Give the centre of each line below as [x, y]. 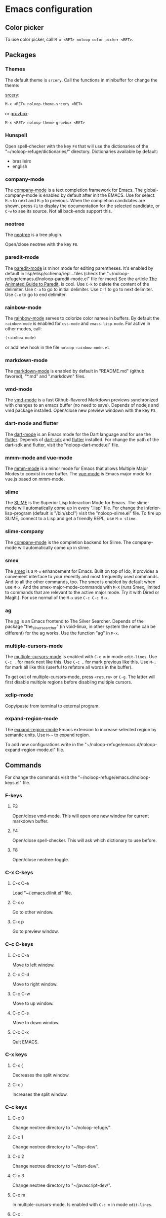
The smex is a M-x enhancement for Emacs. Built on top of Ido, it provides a [82, 571]
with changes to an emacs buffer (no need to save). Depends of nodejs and [82, 405]
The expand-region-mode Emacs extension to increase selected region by [81, 729]
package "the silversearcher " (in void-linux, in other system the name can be [80, 627]
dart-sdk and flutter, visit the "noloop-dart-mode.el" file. [62, 445]
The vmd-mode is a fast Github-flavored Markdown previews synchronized [82, 400]
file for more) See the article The [124, 279]
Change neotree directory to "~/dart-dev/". [56, 1166]
